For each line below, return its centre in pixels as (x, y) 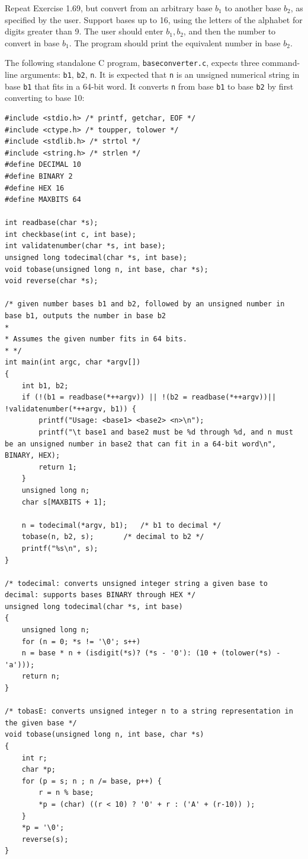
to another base (253, 8)
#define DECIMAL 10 (43, 165)
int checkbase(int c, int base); (70, 234)
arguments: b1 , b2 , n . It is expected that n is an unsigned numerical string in (160, 75)
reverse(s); (45, 839)
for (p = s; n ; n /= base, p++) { (92, 781)
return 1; (58, 467)
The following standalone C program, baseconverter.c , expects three (132, 63)
